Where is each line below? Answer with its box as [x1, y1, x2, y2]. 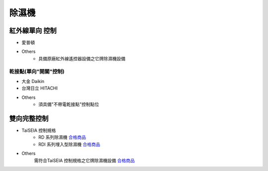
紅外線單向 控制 [9, 26, 57, 35]
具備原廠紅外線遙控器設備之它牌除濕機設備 [38, 55, 126, 62]
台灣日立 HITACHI [21, 85, 58, 91]
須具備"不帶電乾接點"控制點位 [38, 101, 99, 107]
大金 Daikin [21, 78, 45, 84]
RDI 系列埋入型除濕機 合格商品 [38, 141, 100, 147]
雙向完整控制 [9, 114, 49, 123]
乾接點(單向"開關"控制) [9, 68, 65, 75]
